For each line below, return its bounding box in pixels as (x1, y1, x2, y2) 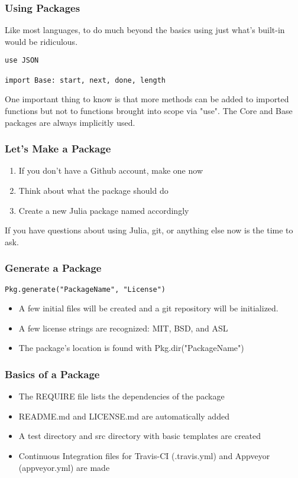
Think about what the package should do (18, 184, 169, 196)
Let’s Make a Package (5, 141, 111, 156)
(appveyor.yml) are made (18, 461, 110, 473)
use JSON (5, 56, 39, 65)
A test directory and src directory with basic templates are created (18, 430, 261, 442)
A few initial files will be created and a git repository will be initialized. (18, 302, 278, 314)
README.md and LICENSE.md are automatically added (18, 409, 229, 422)
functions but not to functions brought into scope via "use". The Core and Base (5, 104, 293, 116)
